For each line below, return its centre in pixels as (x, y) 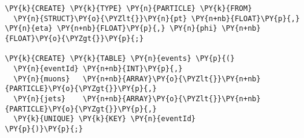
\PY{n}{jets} (40, 99)
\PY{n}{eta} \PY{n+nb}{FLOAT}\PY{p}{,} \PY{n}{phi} (111, 29)
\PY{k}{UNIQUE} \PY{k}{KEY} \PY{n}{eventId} (104, 119)
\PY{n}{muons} (42, 79)
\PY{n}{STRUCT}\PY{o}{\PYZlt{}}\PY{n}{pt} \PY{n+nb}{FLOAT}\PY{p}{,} (157, 18)
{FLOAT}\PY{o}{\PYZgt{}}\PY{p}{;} (74, 38)
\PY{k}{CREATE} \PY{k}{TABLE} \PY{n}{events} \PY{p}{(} (120, 59)
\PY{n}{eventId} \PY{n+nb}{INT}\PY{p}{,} (98, 68)
